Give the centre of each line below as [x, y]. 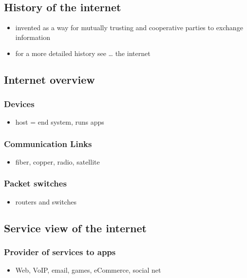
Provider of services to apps [60, 251]
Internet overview [49, 80]
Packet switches [35, 183]
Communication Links [48, 143]
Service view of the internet [75, 228]
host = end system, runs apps [60, 121]
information [33, 37]
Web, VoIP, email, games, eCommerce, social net [88, 270]
